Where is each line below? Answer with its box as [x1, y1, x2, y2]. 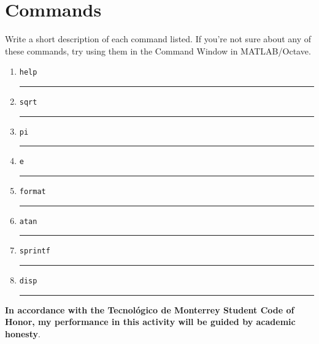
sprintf [19, 247, 50, 256]
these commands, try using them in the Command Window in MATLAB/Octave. [5, 44, 311, 57]
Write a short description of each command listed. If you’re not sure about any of [5, 32, 312, 45]
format [19, 187, 46, 196]
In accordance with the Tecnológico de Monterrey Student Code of [5, 303, 294, 316]
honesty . [5, 327, 40, 340]
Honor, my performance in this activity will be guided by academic [5, 315, 296, 328]
